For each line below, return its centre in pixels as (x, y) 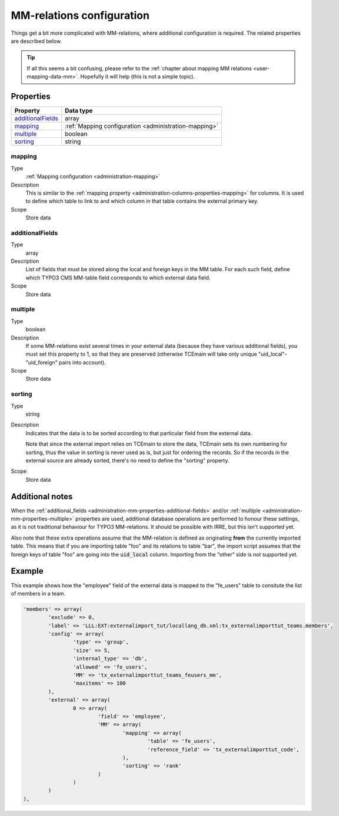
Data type (79, 111)
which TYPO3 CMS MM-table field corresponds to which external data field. (118, 278)
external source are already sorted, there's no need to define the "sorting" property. (127, 460)
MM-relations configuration (80, 15)
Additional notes (42, 496)
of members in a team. (38, 593)
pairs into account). (82, 362)
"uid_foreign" (42, 362)
